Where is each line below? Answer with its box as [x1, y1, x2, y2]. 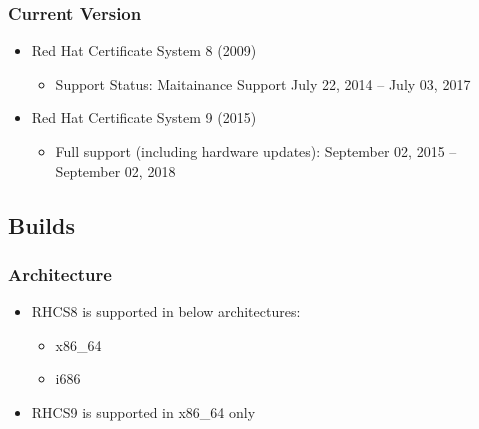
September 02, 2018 [55, 160, 176, 181]
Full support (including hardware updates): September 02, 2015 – [55, 141, 457, 161]
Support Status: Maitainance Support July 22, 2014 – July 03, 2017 [55, 73, 471, 94]
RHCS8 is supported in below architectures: [31, 301, 301, 322]
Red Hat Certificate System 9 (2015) [31, 107, 257, 128]
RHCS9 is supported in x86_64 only [31, 401, 256, 422]
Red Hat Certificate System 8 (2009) [31, 40, 257, 61]
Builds [8, 209, 75, 240]
